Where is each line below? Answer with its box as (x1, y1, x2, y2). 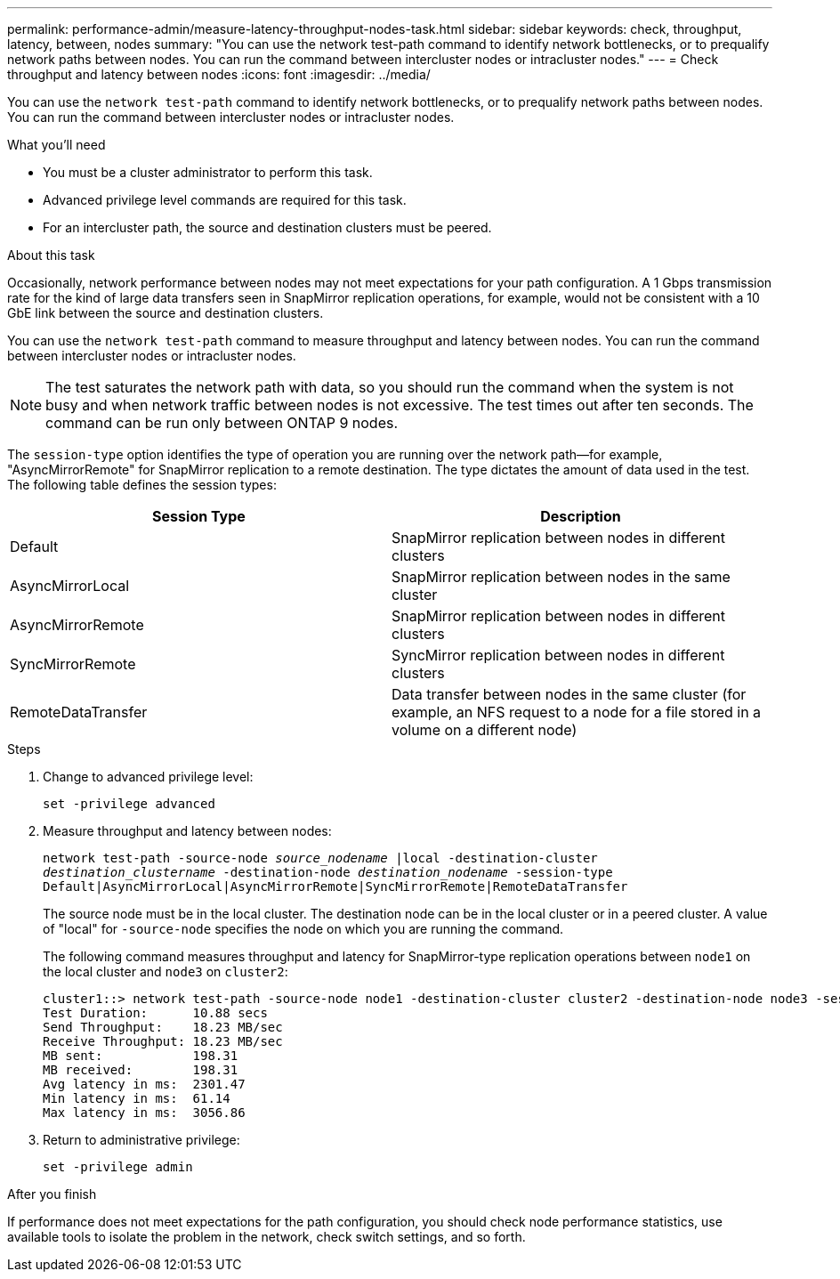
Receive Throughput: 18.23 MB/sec (43, 1034, 283, 1048)
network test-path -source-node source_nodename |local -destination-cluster (43, 851, 598, 865)
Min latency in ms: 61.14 (43, 1091, 230, 1105)
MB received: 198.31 (43, 1063, 238, 1077)
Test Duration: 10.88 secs (43, 1006, 268, 1020)
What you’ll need (7, 137, 106, 152)
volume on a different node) (392, 721, 577, 739)
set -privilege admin (43, 1160, 193, 1174)
